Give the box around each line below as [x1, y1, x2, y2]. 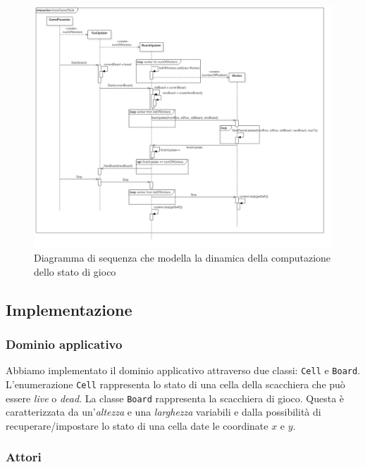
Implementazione [6, 298, 132, 320]
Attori [6, 448, 42, 466]
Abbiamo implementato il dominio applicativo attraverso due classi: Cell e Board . [6, 363, 361, 378]
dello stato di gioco [34, 264, 116, 279]
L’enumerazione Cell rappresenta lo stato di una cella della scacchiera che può [6, 376, 345, 391]
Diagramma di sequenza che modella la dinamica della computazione [34, 250, 331, 265]
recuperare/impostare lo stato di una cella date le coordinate [6, 418, 268, 433]
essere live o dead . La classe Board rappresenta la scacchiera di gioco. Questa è [6, 390, 345, 405]
